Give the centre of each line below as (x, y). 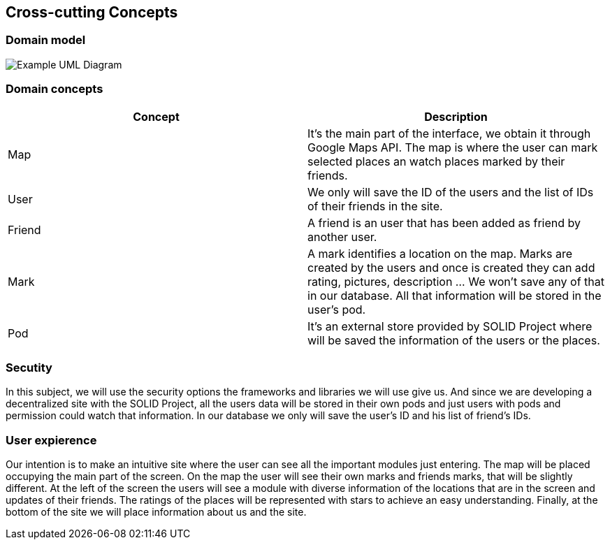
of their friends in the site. (375, 206)
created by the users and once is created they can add (451, 267)
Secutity (29, 367)
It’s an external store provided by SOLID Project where (450, 326)
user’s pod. (337, 309)
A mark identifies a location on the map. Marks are (440, 253)
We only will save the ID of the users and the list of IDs (451, 192)
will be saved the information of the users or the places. (454, 340)
